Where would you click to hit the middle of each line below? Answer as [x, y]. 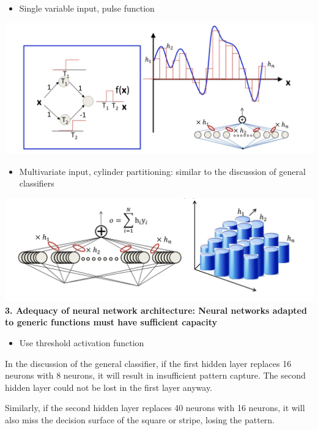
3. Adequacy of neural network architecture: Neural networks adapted [156, 310]
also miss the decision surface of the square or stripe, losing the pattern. [140, 420]
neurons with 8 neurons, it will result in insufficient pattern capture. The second [155, 375]
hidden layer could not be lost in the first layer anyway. [109, 387]
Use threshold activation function [82, 343]
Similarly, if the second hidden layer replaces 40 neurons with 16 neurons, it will [155, 408]
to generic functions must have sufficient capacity [111, 322]
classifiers [37, 183]
